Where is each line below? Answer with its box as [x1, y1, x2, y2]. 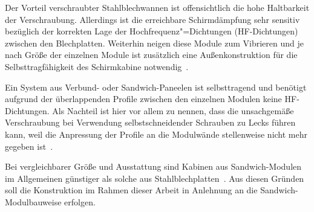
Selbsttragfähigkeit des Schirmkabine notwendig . [5, 60, 189, 72]
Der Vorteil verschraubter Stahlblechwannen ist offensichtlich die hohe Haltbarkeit [5, 1, 310, 13]
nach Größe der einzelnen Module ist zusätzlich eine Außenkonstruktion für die [5, 48, 298, 61]
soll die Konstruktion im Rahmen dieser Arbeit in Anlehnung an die [5, 184, 258, 196]
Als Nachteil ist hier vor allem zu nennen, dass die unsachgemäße [52, 104, 294, 117]
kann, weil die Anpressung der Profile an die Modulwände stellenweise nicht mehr [5, 127, 307, 140]
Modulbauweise [5, 195, 62, 208]
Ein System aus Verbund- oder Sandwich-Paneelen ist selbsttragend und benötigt [5, 80, 307, 93]
